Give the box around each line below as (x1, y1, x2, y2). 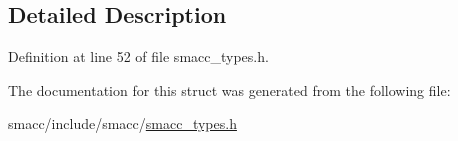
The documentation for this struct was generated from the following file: (8, 79, 451, 100)
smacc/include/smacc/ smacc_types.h (8, 113, 237, 134)
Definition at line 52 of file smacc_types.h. (8, 46, 269, 67)
